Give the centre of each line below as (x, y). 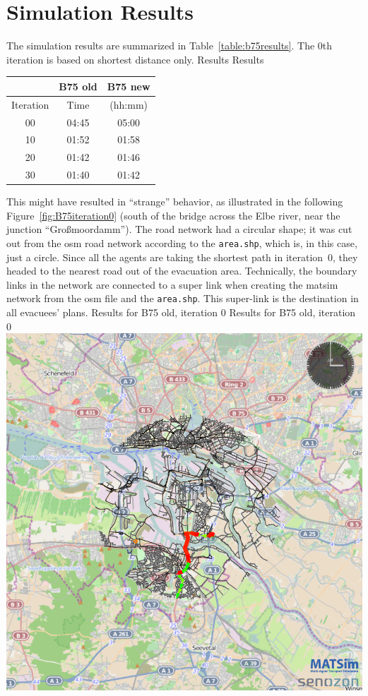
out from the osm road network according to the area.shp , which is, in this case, (182, 242)
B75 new (129, 86)
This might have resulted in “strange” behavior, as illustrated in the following (175, 202)
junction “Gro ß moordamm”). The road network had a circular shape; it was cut (179, 229)
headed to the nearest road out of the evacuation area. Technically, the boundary (182, 271)
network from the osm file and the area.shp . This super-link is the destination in (183, 298)
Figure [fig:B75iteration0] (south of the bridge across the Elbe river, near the (173, 215)
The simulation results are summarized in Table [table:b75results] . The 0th (170, 46)
